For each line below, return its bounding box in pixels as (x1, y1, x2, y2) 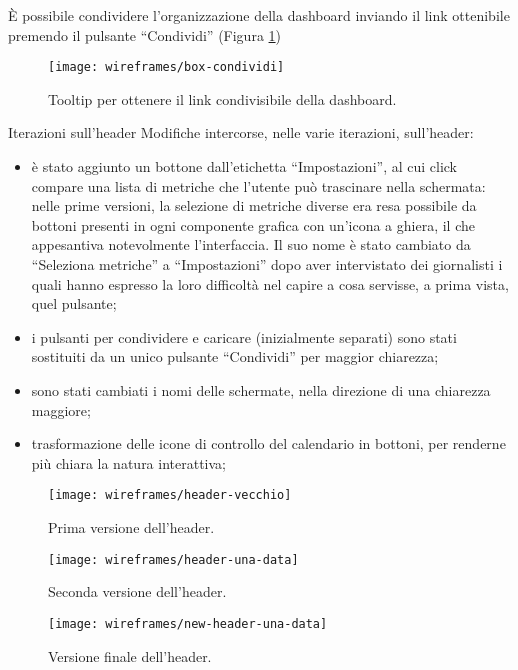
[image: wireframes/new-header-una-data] (48, 616, 328, 631)
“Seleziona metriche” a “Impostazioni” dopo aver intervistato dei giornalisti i (31, 254, 503, 274)
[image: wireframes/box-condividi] (48, 60, 285, 75)
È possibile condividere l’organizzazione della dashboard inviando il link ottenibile (8, 5, 510, 25)
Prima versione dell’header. (48, 517, 215, 537)
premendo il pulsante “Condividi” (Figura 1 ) (8, 24, 282, 45)
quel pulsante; (31, 293, 117, 314)
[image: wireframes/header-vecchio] (48, 488, 292, 503)
